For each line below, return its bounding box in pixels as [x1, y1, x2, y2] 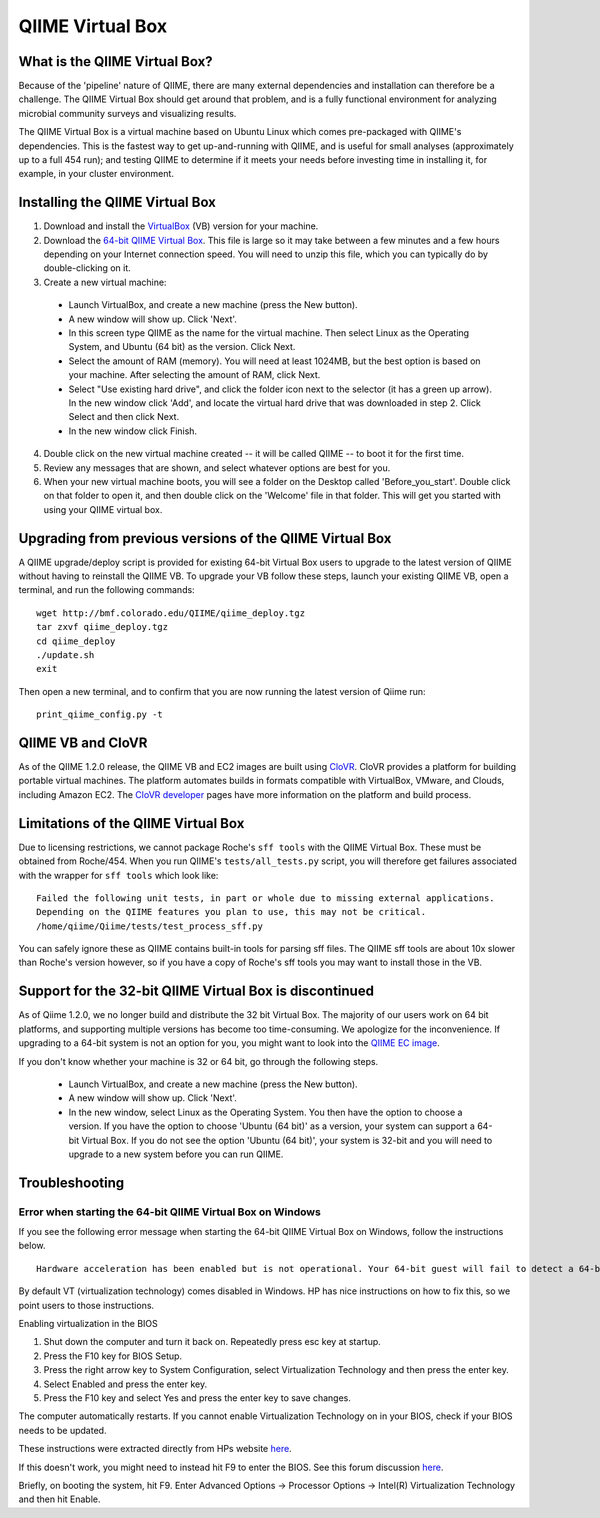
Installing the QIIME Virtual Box [18, 194, 217, 211]
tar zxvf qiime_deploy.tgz [36, 621, 169, 633]
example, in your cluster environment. [18, 168, 175, 180]
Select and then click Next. [68, 411, 180, 423]
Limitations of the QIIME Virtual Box [18, 815, 245, 832]
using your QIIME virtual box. [43, 503, 163, 515]
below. [18, 1240, 46, 1252]
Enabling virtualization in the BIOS [18, 1318, 159, 1330]
